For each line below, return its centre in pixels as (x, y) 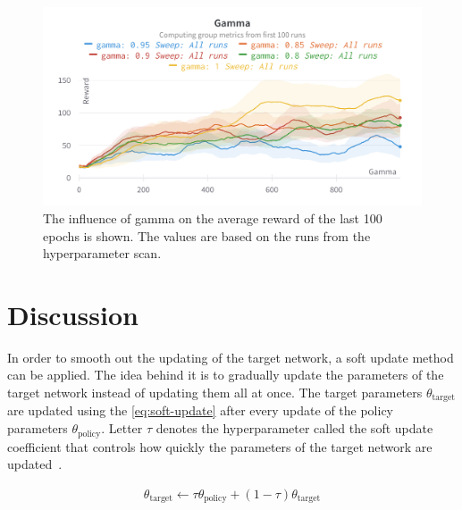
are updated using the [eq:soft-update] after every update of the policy (200, 410)
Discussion (73, 314)
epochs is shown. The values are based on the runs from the (207, 235)
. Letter (122, 428)
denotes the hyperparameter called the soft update (294, 428)
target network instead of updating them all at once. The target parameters (215, 393)
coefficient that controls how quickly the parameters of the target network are (220, 446)
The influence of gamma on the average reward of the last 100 (213, 217)
